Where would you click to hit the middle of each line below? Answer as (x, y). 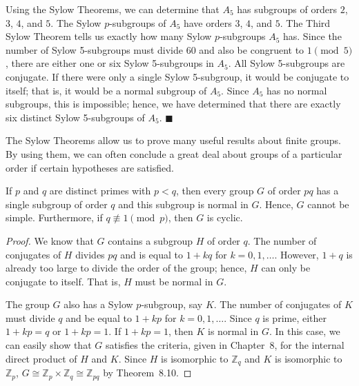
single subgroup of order (57, 204)
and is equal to (152, 254)
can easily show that (49, 345)
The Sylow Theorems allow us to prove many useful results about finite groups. (173, 140)
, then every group (215, 191)
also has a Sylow (98, 304)
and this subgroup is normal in (183, 204)
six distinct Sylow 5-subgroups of (75, 117)
